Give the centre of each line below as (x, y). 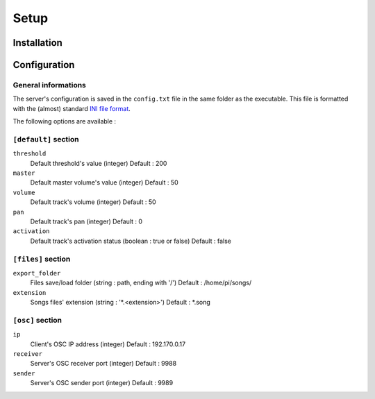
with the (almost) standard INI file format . (72, 108)
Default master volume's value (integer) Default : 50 (104, 182)
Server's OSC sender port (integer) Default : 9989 (102, 383)
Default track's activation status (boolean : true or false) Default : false (131, 241)
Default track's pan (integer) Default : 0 (86, 221)
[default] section (46, 139)
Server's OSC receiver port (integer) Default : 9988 (103, 364)
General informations (50, 85)
